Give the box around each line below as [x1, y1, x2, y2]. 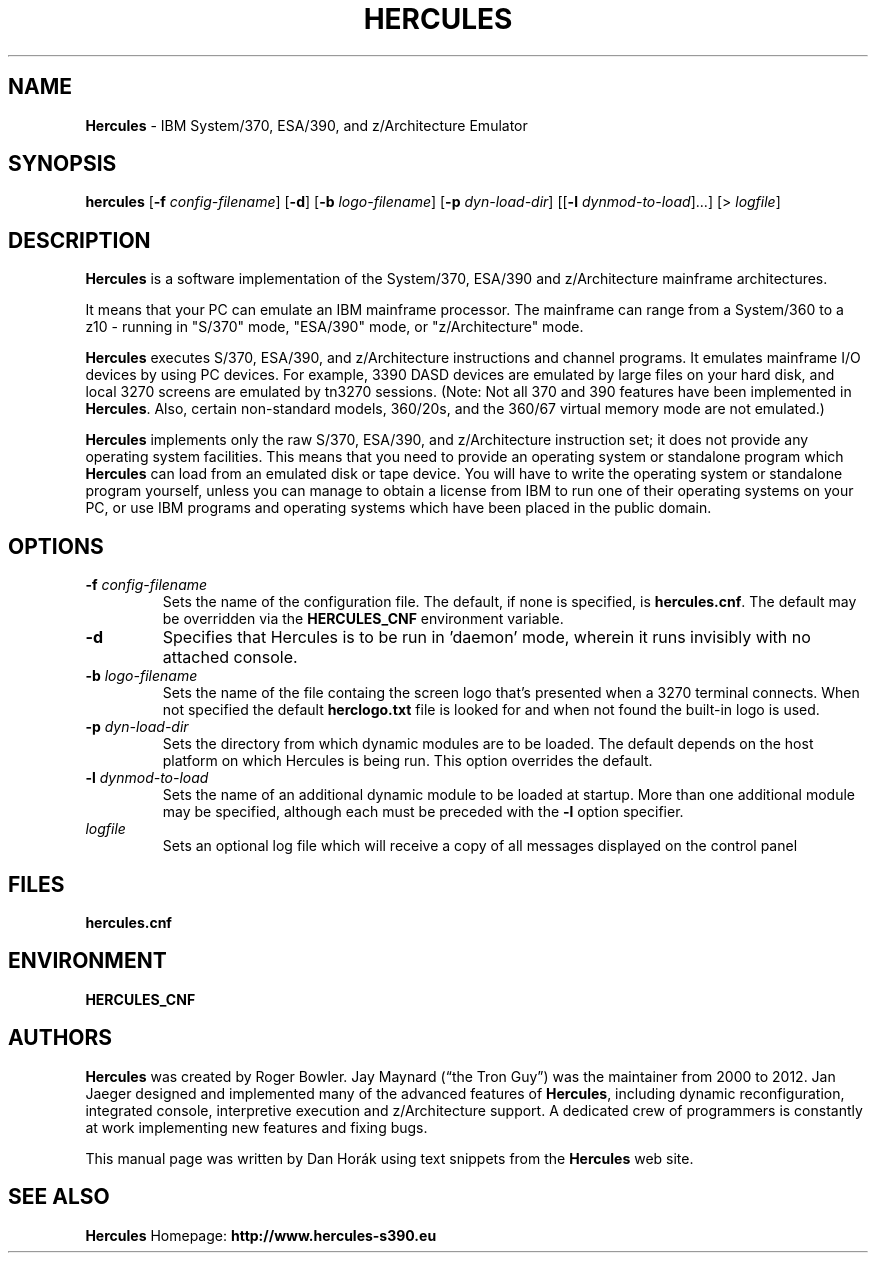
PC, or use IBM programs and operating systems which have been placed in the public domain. [85, 499, 712, 517]
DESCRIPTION [8, 227, 151, 253]
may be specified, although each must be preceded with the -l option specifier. [162, 803, 684, 821]
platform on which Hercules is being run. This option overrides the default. [162, 752, 653, 770]
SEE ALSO [8, 1184, 110, 1210]
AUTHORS [8, 1025, 113, 1051]
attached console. [162, 647, 298, 668]
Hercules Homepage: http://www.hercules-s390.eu [85, 1226, 437, 1244]
